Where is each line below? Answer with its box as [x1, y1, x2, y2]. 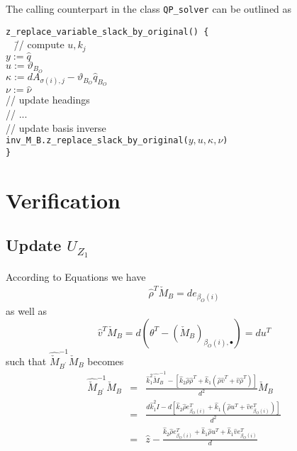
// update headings [6, 92, 90, 107]
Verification [6, 185, 121, 214]
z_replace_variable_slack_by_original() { [6, 26, 209, 37]
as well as [6, 304, 47, 318]
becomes [87, 353, 124, 368]
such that [6, 353, 47, 368]
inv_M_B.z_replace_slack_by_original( [6, 135, 189, 146]
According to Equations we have [6, 269, 146, 284]
